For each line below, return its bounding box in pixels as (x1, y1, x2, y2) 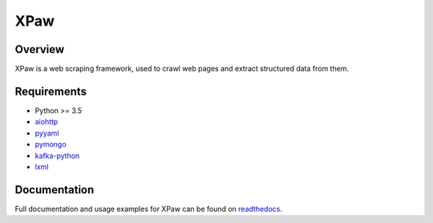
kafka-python (34, 151, 80, 160)
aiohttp (34, 117, 59, 127)
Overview (14, 43, 65, 56)
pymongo (34, 140, 67, 149)
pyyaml (34, 128, 59, 138)
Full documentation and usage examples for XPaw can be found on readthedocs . (14, 204, 282, 213)
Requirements (14, 84, 87, 98)
